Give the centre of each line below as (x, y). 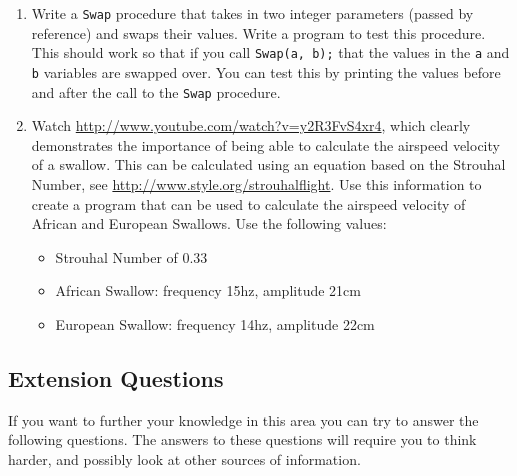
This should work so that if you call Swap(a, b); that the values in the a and (270, 52)
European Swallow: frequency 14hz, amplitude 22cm (215, 323)
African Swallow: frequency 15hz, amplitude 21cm (208, 290)
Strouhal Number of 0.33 (131, 256)
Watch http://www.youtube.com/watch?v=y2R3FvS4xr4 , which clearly (251, 125)
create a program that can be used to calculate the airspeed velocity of (248, 203)
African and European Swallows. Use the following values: (209, 223)
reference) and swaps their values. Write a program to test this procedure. (258, 32)
